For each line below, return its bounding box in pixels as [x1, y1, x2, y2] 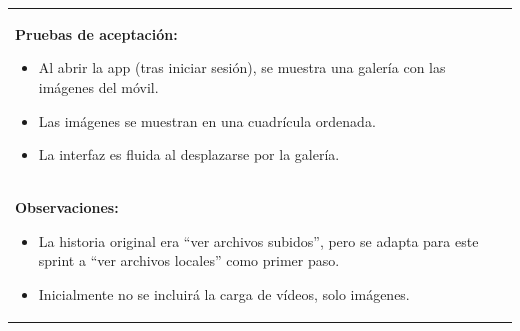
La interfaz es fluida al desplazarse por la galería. [38, 144, 340, 165]
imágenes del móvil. [38, 76, 159, 97]
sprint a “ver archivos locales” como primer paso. [38, 250, 340, 271]
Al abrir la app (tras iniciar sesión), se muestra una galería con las [38, 57, 446, 78]
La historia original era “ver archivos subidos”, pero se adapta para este [38, 230, 479, 251]
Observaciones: [15, 196, 119, 217]
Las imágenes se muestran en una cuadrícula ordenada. [38, 110, 376, 131]
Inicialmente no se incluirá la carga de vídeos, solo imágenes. [38, 283, 410, 304]
